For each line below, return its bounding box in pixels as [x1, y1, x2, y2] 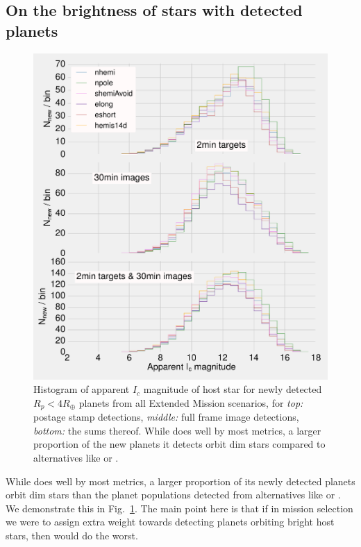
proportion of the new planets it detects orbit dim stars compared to [33, 437, 326, 451]
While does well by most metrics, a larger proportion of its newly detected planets [6, 473, 355, 488]
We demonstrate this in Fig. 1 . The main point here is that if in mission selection [6, 500, 353, 515]
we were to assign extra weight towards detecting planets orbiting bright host [6, 514, 335, 529]
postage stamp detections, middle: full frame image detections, [33, 410, 299, 424]
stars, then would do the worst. [6, 528, 138, 542]
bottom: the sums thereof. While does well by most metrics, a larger [33, 423, 321, 437]
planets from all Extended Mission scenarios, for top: [78, 395, 303, 410]
